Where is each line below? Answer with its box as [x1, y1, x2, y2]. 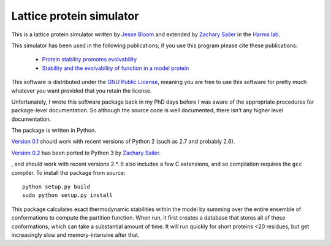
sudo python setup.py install [22, 192, 113, 199]
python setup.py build [22, 183, 91, 190]
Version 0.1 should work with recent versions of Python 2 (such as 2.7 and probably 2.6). [11, 138, 235, 145]
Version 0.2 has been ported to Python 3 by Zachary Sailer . [11, 149, 161, 156]
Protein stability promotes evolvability [42, 56, 137, 63]
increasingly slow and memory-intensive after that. [11, 231, 140, 239]
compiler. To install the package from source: [11, 169, 126, 176]
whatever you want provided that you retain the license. [11, 86, 152, 94]
